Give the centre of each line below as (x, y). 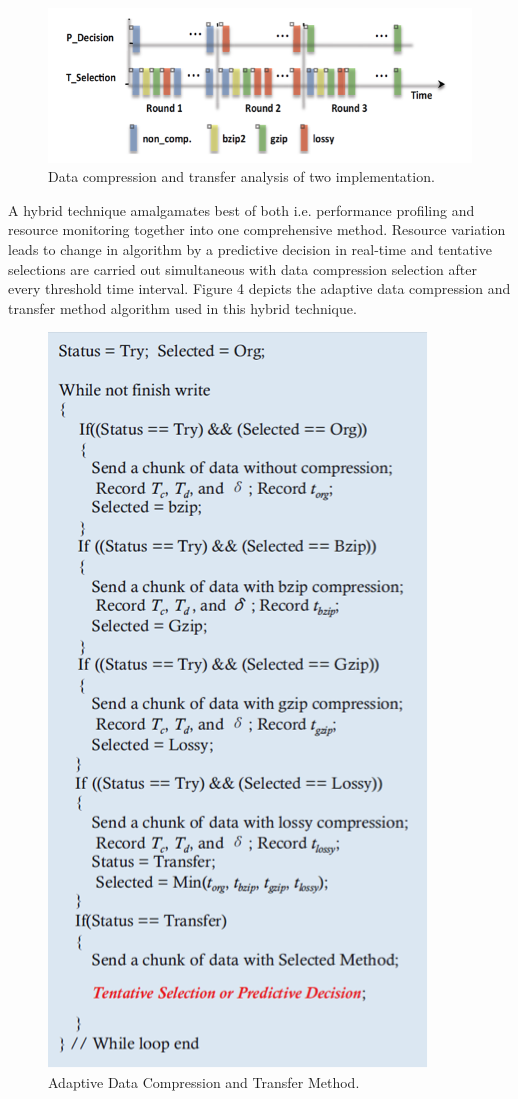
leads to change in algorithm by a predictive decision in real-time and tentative (250, 249)
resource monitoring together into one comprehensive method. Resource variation (257, 229)
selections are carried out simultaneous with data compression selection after (242, 268)
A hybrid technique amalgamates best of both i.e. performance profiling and (241, 209)
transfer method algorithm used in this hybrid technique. (182, 307)
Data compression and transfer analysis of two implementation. (241, 176)
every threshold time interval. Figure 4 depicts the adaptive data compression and (259, 288)
